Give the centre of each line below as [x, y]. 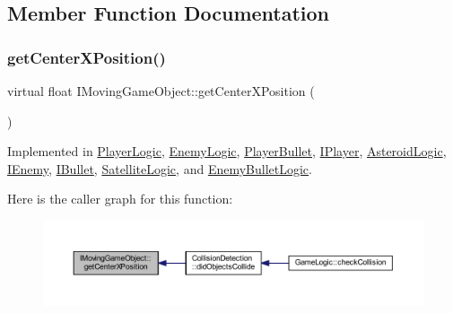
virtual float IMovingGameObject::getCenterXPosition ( [161, 91]
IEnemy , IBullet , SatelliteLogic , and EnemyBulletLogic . [160, 168]
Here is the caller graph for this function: [120, 199]
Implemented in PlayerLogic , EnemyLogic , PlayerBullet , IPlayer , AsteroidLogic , [227, 151]
